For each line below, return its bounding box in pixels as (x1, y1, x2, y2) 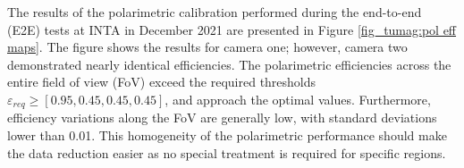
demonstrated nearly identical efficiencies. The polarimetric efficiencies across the (7, 55, 451, 73)
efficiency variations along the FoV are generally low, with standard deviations (7, 108, 437, 127)
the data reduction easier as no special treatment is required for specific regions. (7, 143, 446, 162)
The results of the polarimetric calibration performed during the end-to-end (7, 3, 422, 21)
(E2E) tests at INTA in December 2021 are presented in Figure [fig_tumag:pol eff (7, 20, 457, 38)
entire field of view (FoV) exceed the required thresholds (7, 72, 316, 91)
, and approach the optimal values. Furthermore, (165, 89, 431, 108)
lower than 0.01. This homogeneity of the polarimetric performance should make (7, 126, 447, 145)
